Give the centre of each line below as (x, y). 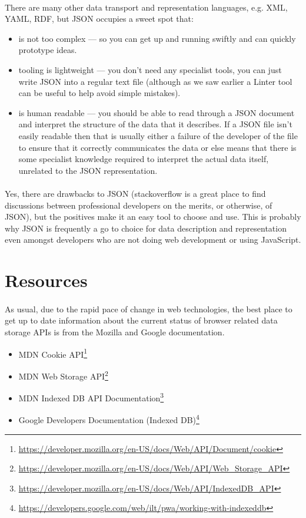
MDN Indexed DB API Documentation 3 (91, 397)
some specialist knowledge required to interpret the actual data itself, (144, 159)
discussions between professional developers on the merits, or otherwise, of (139, 205)
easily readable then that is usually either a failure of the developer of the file (158, 135)
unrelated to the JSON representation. (88, 170)
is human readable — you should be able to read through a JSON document (157, 112)
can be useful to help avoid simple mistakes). (99, 93)
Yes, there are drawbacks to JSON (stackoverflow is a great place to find (135, 193)
